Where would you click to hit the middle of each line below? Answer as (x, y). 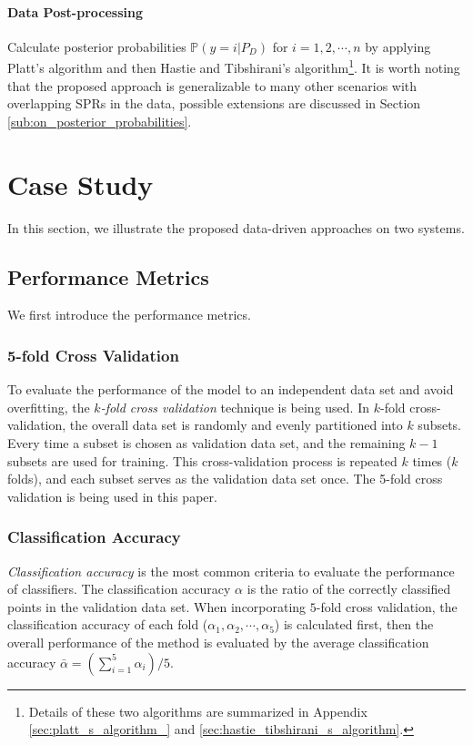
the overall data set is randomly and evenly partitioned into (236, 425)
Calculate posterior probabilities (97, 46)
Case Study (81, 184)
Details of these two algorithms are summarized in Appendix (198, 711)
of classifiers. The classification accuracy (119, 589)
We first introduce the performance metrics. (129, 315)
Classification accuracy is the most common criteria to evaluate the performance (231, 571)
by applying (398, 46)
